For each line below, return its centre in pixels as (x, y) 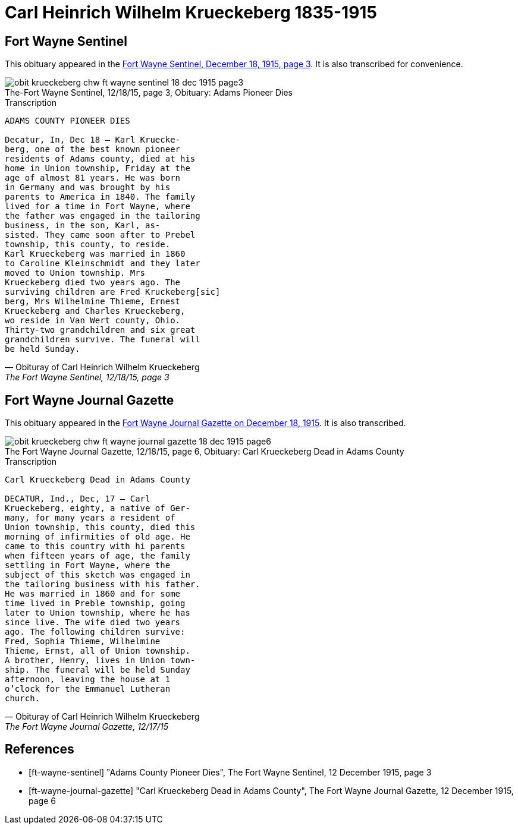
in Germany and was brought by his (88, 187)
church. (23, 699)
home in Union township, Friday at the (98, 168)
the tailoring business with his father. (103, 584)
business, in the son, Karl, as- (83, 226)
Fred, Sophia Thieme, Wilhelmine (83, 642)
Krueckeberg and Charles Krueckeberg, (95, 311)
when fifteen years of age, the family (98, 556)
